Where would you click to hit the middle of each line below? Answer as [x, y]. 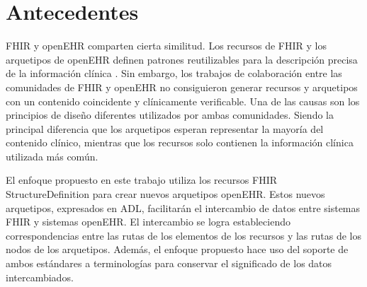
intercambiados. [40, 277]
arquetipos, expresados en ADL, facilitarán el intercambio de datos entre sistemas [183, 207]
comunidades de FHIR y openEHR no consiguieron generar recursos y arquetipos [182, 87]
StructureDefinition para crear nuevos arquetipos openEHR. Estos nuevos [165, 194]
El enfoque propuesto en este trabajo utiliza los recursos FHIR [142, 180]
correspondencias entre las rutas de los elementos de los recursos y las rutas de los [183, 235]
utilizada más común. [52, 156]
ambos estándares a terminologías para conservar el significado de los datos [169, 263]
